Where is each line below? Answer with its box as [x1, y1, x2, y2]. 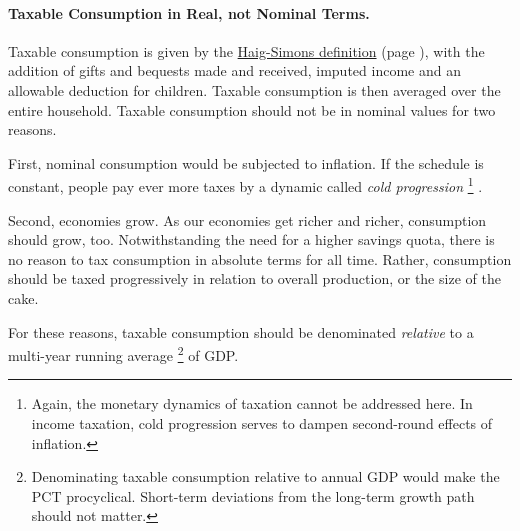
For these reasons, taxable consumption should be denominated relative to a [8, 321, 474, 342]
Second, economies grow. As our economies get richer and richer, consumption [8, 209, 487, 230]
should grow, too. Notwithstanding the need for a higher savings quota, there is [8, 229, 495, 250]
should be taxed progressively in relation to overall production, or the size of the [8, 268, 501, 289]
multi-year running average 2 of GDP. [8, 342, 239, 365]
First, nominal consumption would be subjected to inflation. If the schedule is [8, 152, 484, 173]
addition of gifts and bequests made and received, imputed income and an [8, 60, 461, 81]
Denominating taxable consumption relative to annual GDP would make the [31, 466, 500, 487]
